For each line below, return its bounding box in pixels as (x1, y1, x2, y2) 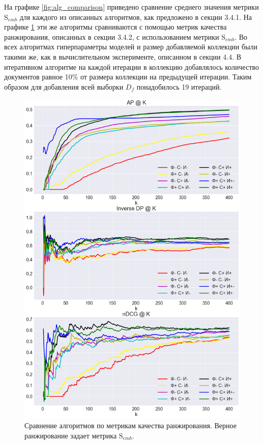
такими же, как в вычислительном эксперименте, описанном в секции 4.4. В (4, 51, 242, 62)
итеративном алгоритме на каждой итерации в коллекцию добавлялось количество (4, 61, 259, 72)
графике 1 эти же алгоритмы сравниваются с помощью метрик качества (4, 21, 227, 32)
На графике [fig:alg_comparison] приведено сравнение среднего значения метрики (4, 2, 259, 12)
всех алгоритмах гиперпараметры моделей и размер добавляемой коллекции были (4, 41, 258, 52)
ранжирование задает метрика (24, 430, 117, 440)
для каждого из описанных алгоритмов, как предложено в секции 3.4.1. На (19, 11, 252, 22)
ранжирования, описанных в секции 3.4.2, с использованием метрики (4, 31, 219, 42)
